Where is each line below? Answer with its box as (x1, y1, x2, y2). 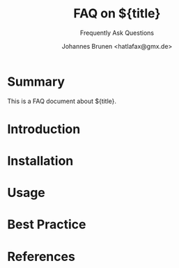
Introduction (7, 121, 81, 137)
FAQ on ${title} (73, 6, 161, 22)
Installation (7, 153, 74, 169)
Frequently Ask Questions (79, 29, 155, 37)
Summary (7, 74, 65, 89)
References (7, 249, 75, 265)
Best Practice (7, 216, 86, 232)
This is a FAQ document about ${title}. (7, 97, 117, 105)
